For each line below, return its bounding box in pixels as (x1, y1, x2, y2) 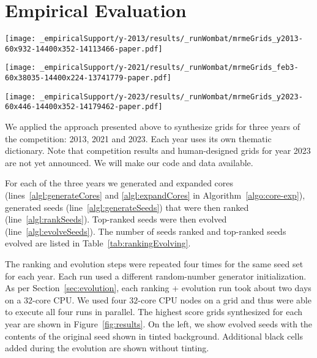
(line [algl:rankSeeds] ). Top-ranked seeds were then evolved (5, 213, 227, 226)
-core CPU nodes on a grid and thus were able (138, 293, 311, 306)
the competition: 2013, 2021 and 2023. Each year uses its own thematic (5, 132, 272, 145)
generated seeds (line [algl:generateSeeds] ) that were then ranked (5, 200, 249, 213)
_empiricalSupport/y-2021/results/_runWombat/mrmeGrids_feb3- (40, 63, 299, 72)
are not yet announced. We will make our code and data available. (5, 156, 253, 169)
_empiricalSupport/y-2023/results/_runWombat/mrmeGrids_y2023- (40, 92, 303, 101)
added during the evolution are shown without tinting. (5, 341, 209, 354)
